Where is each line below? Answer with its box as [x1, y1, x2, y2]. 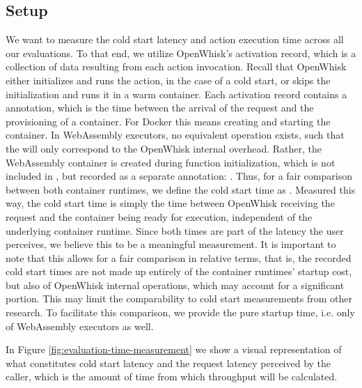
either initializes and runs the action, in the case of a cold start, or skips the [6, 72, 331, 87]
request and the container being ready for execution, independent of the [6, 209, 313, 224]
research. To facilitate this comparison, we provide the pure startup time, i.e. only [6, 305, 355, 320]
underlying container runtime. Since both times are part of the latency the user [6, 223, 344, 238]
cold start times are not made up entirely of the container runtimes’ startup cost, [6, 264, 352, 279]
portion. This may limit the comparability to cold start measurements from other [6, 291, 352, 306]
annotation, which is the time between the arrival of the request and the [6, 100, 314, 115]
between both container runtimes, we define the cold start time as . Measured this [6, 182, 356, 196]
